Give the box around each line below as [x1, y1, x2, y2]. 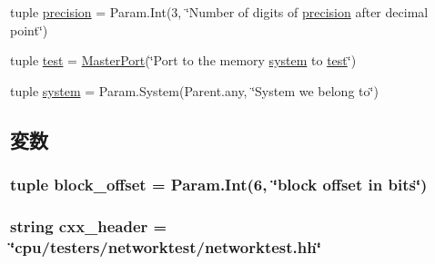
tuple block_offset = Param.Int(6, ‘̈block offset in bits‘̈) [10, 173, 428, 196]
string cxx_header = [10, 214, 167, 237]
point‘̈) [10, 20, 48, 39]
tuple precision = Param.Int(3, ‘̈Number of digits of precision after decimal [10, 3, 429, 21]
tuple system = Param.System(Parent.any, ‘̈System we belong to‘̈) [10, 81, 379, 100]
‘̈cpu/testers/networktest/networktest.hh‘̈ [10, 235, 321, 258]
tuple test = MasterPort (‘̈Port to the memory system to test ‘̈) [10, 51, 357, 70]
